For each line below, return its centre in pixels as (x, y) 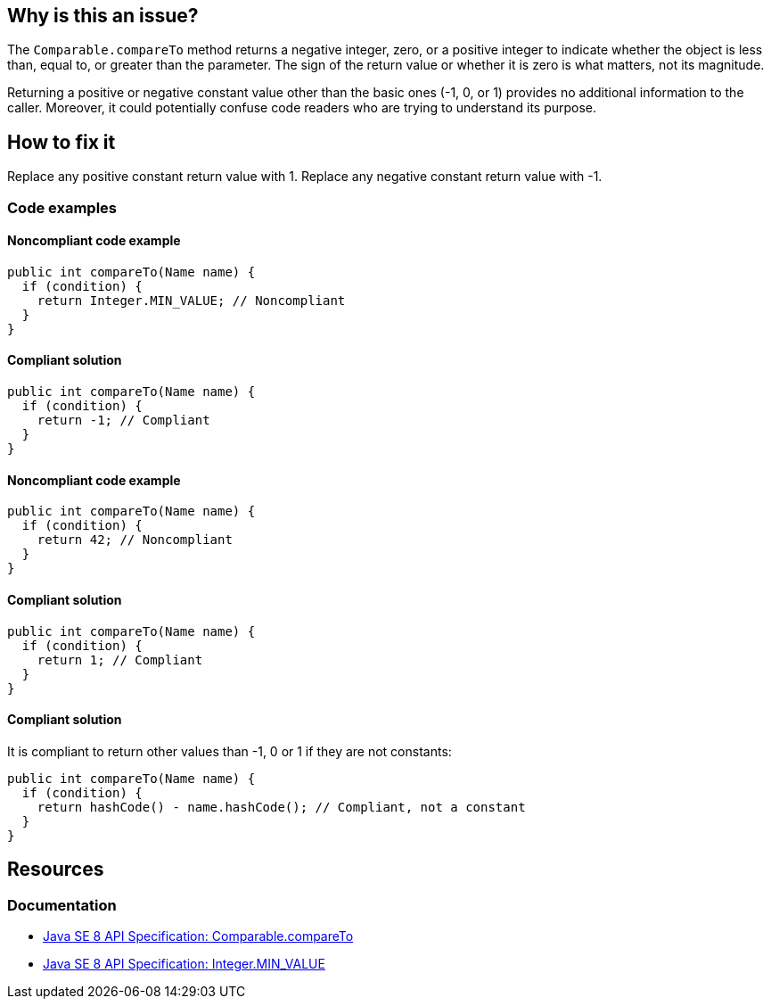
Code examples (62, 207)
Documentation (62, 905)
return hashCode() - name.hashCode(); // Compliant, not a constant (281, 807)
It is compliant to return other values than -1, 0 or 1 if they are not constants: (230, 751)
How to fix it (62, 142)
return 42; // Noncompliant (135, 540)
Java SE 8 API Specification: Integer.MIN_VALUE (184, 963)
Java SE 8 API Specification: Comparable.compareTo (198, 936)
